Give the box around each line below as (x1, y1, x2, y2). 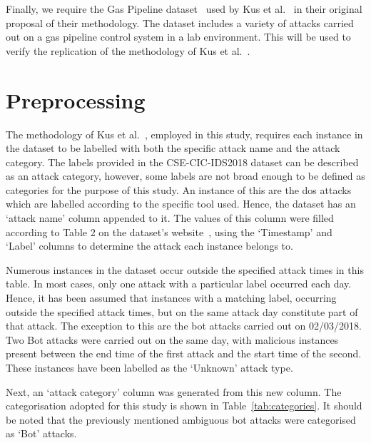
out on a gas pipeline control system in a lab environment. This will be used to (6, 29, 351, 44)
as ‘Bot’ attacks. (6, 426, 77, 441)
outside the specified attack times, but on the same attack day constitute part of (6, 304, 358, 319)
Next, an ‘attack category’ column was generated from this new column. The (6, 384, 342, 399)
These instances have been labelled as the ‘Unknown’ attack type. (6, 360, 293, 375)
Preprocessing (6, 85, 146, 114)
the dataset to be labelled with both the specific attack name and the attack (6, 141, 340, 156)
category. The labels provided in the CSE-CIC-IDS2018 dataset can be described (6, 154, 359, 169)
